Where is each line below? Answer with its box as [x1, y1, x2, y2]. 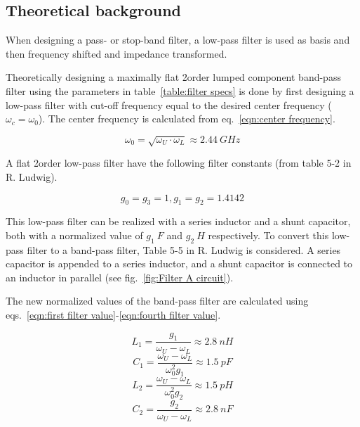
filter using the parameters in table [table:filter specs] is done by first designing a [6, 83, 354, 98]
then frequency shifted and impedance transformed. [6, 46, 227, 60]
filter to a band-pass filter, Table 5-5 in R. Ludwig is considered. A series [27, 242, 341, 257]
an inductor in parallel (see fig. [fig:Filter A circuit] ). [6, 269, 234, 284]
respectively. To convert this [208, 227, 329, 242]
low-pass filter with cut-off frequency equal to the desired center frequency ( [6, 97, 332, 112]
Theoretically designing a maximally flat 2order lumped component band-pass [6, 70, 341, 84]
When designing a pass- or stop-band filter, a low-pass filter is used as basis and [6, 32, 350, 47]
